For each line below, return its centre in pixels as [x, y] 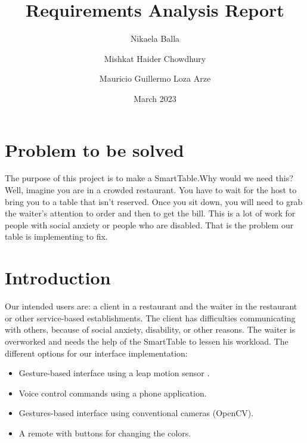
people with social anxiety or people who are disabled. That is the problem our [149, 224]
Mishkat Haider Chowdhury [155, 58]
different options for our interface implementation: [96, 353]
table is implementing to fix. [56, 236]
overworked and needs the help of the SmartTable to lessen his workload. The [147, 341]
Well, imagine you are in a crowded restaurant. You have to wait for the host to [151, 190]
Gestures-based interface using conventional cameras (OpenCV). [136, 413]
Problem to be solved [94, 149]
